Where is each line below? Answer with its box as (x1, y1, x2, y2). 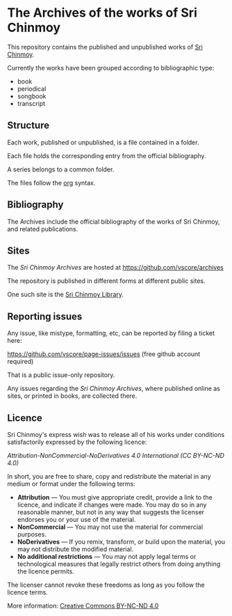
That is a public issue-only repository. (7, 371, 115, 379)
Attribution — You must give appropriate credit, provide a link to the (17, 493, 213, 501)
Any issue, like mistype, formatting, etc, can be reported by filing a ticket (7, 329, 215, 337)
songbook (17, 92, 47, 100)
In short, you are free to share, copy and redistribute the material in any (7, 472, 211, 480)
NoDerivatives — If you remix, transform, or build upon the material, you (17, 538, 226, 546)
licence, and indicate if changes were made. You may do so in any (17, 500, 207, 509)
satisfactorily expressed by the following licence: (7, 438, 147, 446)
